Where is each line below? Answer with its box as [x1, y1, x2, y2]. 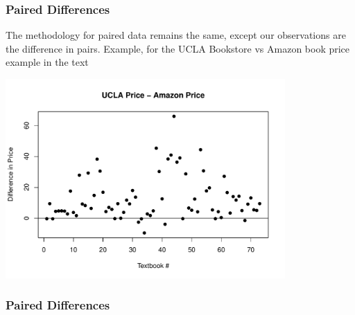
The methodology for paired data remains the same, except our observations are [6, 28, 346, 42]
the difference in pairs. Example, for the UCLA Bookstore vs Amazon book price [6, 41, 350, 55]
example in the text [6, 55, 89, 69]
